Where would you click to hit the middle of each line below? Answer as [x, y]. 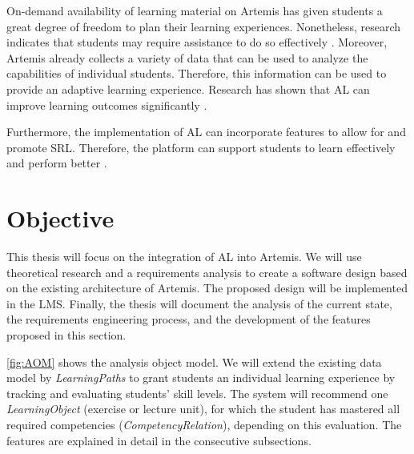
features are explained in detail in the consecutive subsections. [159, 440]
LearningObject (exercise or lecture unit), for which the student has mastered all [203, 409]
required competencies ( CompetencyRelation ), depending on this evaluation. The [204, 424]
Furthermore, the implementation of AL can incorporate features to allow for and [206, 132]
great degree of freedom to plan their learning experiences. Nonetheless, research [204, 26]
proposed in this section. [66, 335]
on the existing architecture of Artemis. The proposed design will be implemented [207, 288]
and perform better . [57, 163]
